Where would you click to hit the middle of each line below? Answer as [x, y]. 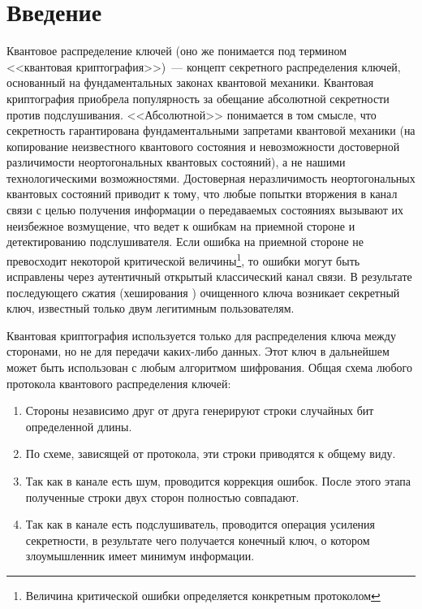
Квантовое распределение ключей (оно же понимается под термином [177, 51]
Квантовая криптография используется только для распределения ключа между [201, 335]
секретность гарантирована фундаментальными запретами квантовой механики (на [211, 130]
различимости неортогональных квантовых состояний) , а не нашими [176, 162]
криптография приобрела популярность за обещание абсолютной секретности [198, 98]
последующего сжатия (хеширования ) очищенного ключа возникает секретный [203, 292]
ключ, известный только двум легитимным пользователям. [151, 308]
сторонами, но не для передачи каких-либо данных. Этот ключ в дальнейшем [198, 351]
